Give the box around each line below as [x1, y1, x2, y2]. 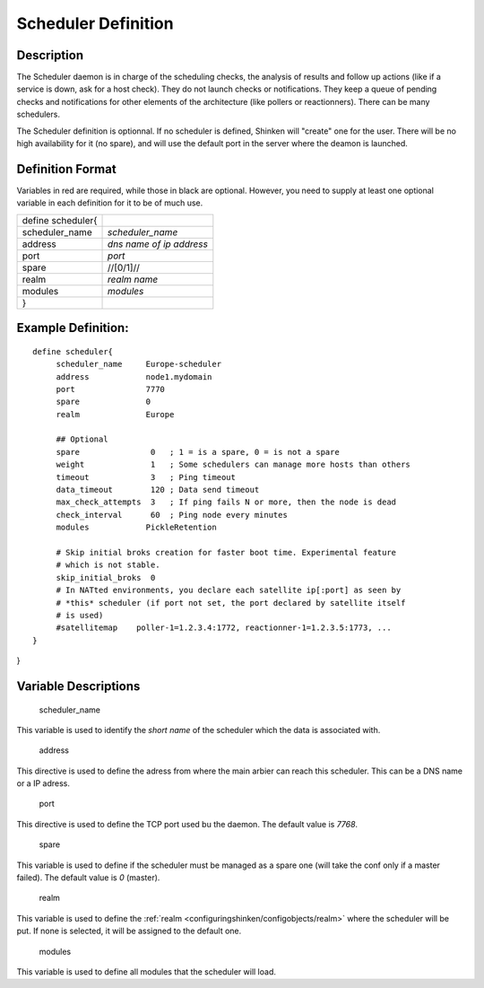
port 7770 [56, 384, 166, 394]
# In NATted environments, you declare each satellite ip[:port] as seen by [56, 585, 402, 596]
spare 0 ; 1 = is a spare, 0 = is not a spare [56, 447, 340, 457]
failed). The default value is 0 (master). [16, 872, 160, 883]
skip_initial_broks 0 [56, 573, 156, 582]
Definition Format [16, 162, 117, 177]
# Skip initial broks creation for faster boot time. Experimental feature [56, 547, 397, 557]
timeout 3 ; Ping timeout [56, 472, 237, 482]
